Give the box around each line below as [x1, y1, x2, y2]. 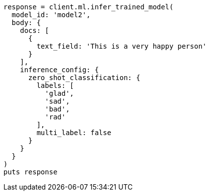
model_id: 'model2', [11, 11, 91, 19]
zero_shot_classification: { [28, 74, 141, 82]
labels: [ [36, 82, 74, 89]
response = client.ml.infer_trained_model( [3, 3, 174, 11]
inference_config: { [20, 66, 99, 74]
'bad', [45, 105, 70, 113]
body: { [11, 19, 41, 27]
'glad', [45, 89, 74, 97]
